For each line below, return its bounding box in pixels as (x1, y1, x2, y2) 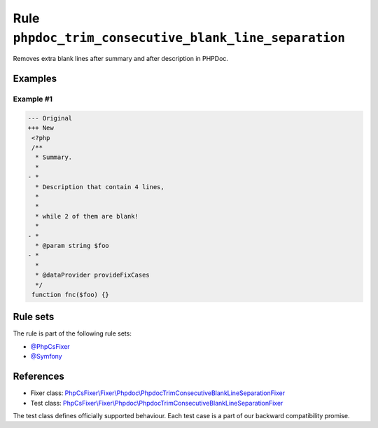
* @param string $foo (35, 242, 110, 249)
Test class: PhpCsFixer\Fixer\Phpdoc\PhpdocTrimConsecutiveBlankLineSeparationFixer (30, 399, 283, 407)
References (13, 371, 64, 382)
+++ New (27, 124, 54, 132)
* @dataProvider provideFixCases (35, 271, 150, 279)
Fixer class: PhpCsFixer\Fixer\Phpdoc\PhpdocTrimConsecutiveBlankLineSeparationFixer (30, 389, 286, 397)
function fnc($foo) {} (31, 291, 110, 298)
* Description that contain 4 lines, (35, 183, 164, 191)
